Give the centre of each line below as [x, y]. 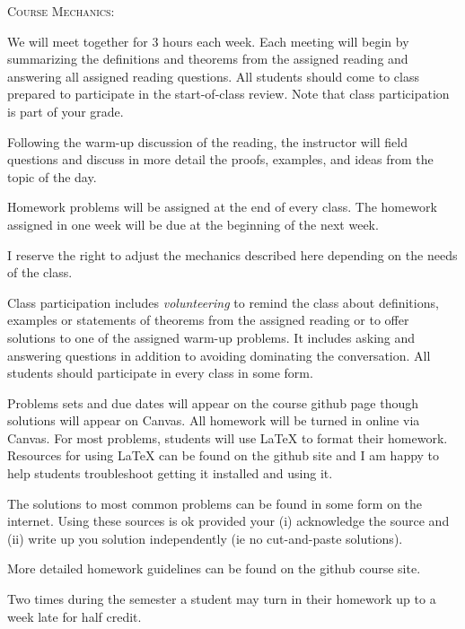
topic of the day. [52, 176]
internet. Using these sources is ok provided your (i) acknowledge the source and [228, 521]
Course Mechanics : [61, 11]
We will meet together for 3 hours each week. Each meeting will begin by [208, 41]
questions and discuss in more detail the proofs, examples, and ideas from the [220, 159]
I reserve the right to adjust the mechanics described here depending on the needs [232, 254]
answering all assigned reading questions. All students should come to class [213, 76]
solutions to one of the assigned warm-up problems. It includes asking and [211, 337]
